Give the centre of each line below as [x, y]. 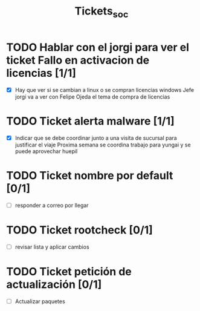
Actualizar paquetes [40, 301]
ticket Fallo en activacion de [78, 60]
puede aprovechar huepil [46, 151]
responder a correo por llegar [52, 205]
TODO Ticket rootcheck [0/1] [79, 230]
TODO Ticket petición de [69, 271]
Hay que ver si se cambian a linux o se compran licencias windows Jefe [105, 90]
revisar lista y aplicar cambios [52, 247]
